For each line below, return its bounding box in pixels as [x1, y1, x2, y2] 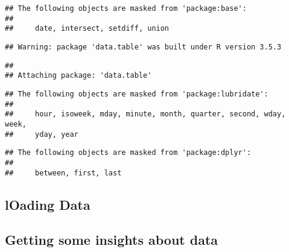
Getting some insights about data [5, 230, 218, 249]
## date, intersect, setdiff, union [5, 24, 170, 33]
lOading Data [5, 195, 91, 213]
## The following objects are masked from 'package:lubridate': [5, 89, 268, 98]
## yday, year [5, 130, 78, 139]
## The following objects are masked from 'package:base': [5, 4, 247, 13]
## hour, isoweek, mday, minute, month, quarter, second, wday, [5, 110, 286, 119]
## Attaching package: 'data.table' [5, 71, 152, 80]
